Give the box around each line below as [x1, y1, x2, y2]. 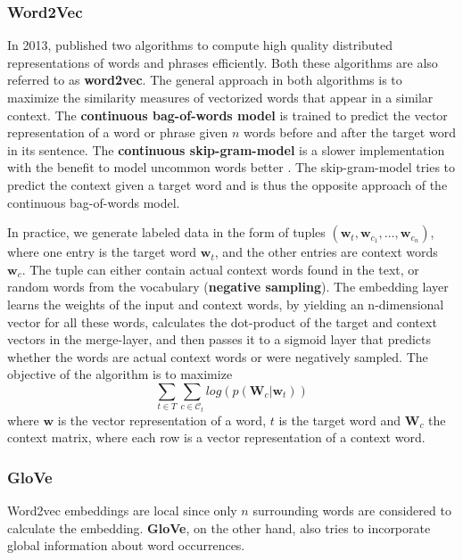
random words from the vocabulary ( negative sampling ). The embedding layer [7, 277, 449, 296]
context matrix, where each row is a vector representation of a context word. [7, 428, 426, 447]
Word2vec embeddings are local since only [7, 501, 237, 520]
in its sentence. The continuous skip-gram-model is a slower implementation [7, 140, 445, 159]
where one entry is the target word [7, 243, 197, 261]
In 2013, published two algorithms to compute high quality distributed [7, 36, 393, 54]
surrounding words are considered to [252, 501, 451, 520]
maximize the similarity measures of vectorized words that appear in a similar [7, 88, 434, 106]
